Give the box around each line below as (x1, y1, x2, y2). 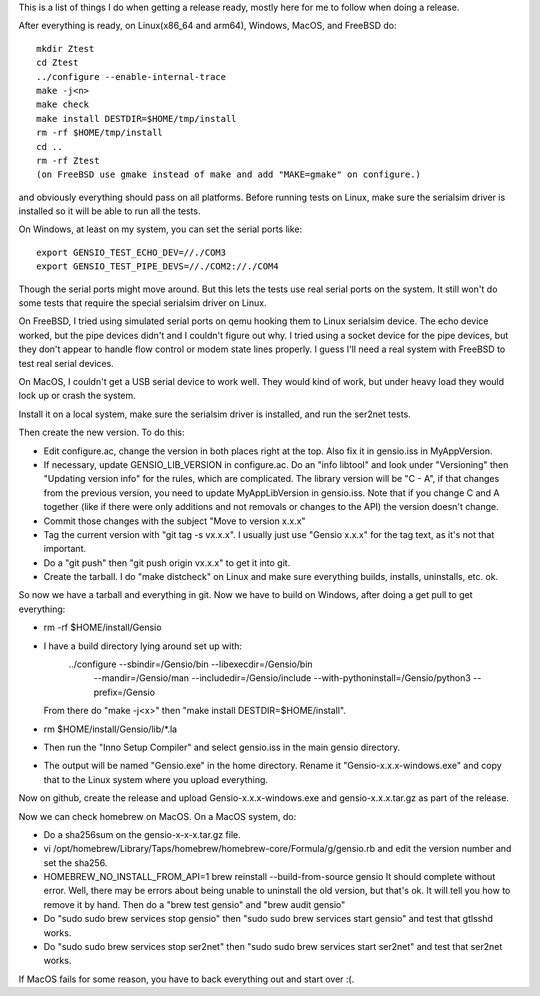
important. (43, 543, 87, 555)
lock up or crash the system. (18, 390, 137, 402)
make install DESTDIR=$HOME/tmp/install (36, 113, 237, 124)
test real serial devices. (18, 357, 114, 369)
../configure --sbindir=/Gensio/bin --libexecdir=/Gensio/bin (68, 658, 314, 670)
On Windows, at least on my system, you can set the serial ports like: (18, 223, 303, 235)
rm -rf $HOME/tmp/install (36, 127, 164, 139)
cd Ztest (36, 57, 79, 69)
